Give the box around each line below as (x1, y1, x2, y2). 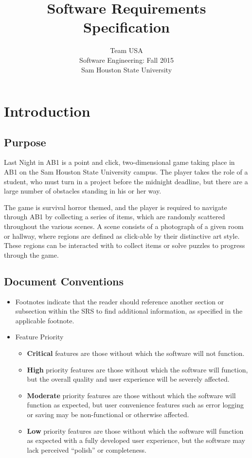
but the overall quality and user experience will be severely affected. (27, 374, 230, 384)
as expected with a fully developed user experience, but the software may (27, 435, 245, 445)
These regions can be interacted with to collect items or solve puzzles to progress (4, 240, 245, 250)
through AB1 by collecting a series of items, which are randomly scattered (4, 211, 225, 222)
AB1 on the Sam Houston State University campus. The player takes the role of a (4, 167, 248, 177)
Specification (83, 17, 170, 37)
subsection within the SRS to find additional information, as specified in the (15, 306, 243, 316)
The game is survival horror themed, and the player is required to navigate (4, 202, 227, 212)
